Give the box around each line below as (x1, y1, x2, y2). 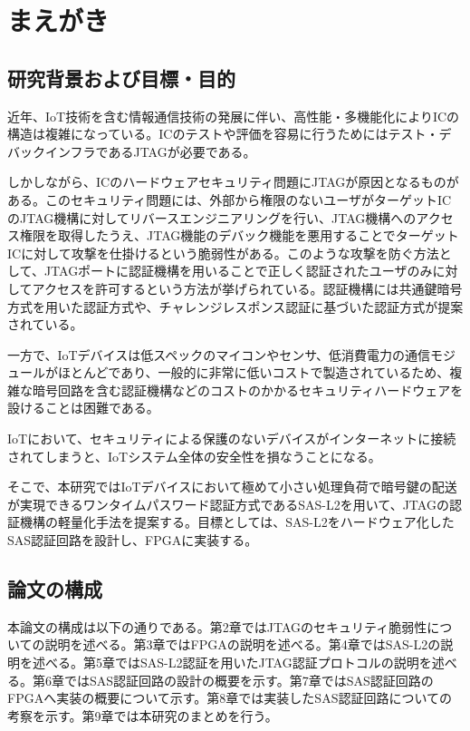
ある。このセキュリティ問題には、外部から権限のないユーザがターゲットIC (7, 190, 452, 209)
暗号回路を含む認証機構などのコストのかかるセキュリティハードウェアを (32, 380, 464, 399)
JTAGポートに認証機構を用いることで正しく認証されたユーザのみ (43, 261, 433, 280)
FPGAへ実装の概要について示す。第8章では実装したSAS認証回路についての (7, 688, 452, 707)
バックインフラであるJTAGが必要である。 (7, 141, 256, 161)
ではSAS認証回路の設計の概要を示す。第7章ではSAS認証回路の (63, 670, 434, 689)
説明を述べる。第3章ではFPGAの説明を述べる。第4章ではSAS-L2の (44, 635, 441, 654)
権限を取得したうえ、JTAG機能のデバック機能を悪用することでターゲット (19, 226, 459, 245)
